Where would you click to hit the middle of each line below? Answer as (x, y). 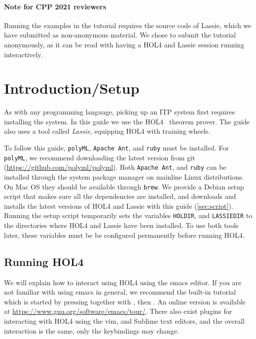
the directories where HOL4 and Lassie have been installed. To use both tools (121, 225)
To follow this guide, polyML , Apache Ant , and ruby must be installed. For (116, 148)
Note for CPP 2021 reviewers (55, 6)
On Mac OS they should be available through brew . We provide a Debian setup (124, 186)
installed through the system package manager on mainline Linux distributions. (124, 177)
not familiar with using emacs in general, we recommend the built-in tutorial (120, 292)
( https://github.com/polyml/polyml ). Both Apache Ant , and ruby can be (115, 167)
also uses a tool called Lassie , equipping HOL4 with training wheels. (107, 131)
